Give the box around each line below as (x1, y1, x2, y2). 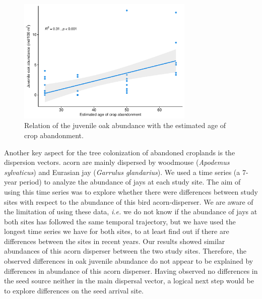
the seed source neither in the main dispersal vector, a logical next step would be (4, 275, 254, 286)
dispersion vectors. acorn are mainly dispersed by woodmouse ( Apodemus (4, 157, 230, 167)
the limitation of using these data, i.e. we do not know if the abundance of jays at (4, 206, 257, 217)
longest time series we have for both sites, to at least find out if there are (4, 226, 229, 236)
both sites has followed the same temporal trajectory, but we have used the (4, 216, 236, 226)
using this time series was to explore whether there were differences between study (4, 186, 258, 197)
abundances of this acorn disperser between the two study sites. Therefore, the (4, 246, 246, 256)
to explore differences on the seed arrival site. (4, 285, 144, 295)
